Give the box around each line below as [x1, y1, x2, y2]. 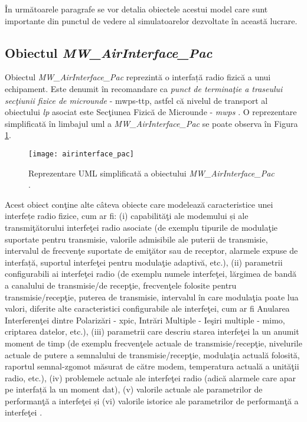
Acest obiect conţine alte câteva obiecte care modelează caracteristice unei [5, 198, 273, 210]
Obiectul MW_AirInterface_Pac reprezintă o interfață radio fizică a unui [5, 71, 271, 83]
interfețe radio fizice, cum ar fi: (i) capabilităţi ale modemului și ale [5, 210, 249, 222]
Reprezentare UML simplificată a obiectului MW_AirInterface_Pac [28, 166, 275, 179]
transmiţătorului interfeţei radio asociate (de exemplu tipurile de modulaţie [5, 221, 277, 233]
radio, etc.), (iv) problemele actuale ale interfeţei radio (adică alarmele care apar [5, 371, 296, 384]
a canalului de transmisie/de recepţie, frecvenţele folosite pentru [5, 279, 237, 291]
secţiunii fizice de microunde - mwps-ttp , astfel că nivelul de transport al [5, 94, 268, 106]
